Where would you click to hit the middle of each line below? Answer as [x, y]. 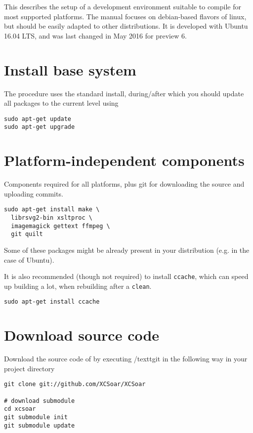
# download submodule [40, 401]
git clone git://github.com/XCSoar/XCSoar [75, 384]
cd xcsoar [20, 409]
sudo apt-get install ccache [52, 302]
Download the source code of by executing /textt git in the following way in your [126, 359]
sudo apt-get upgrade [40, 127]
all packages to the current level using [61, 103]
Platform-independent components [124, 160]
